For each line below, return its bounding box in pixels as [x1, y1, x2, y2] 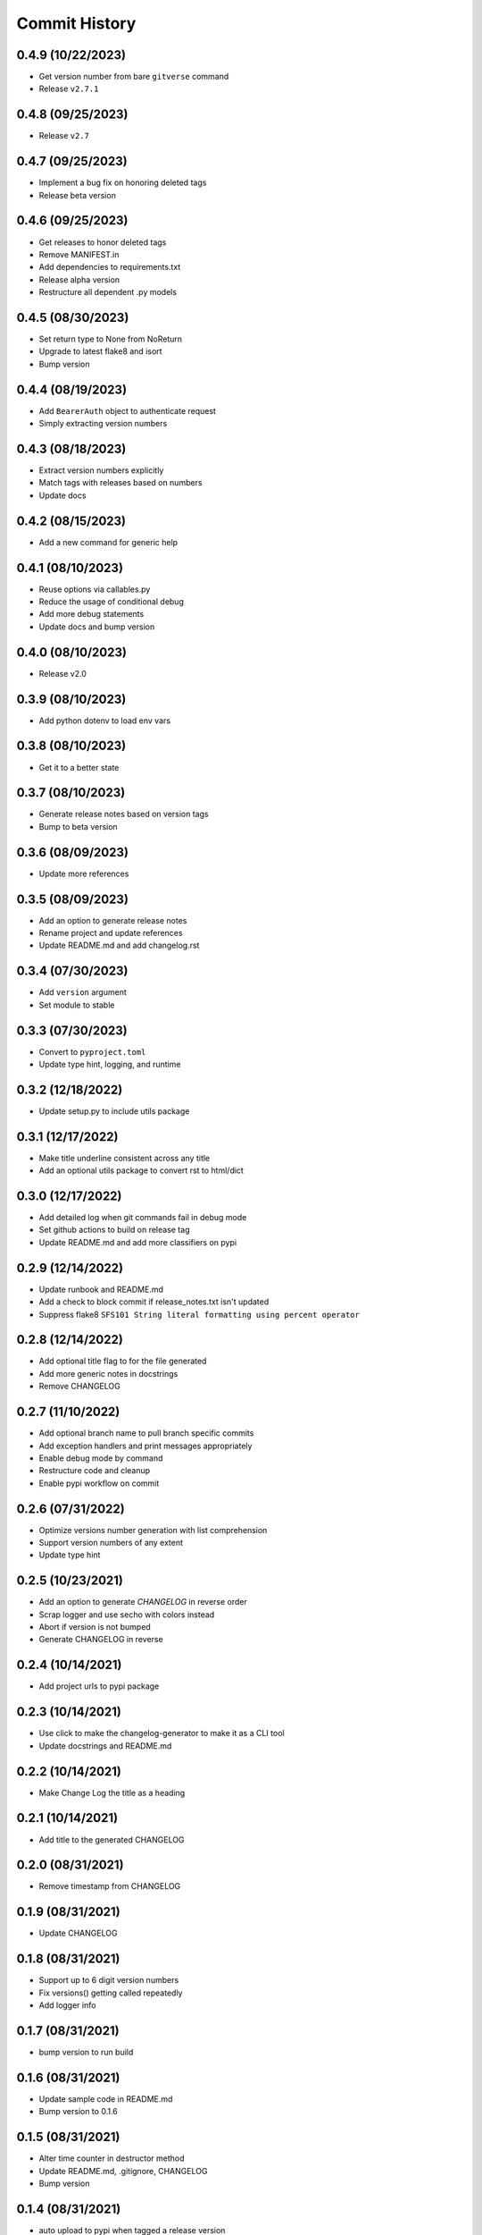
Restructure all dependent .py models [38, 287, 178, 298]
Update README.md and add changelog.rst [38, 940, 200, 951]
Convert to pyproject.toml [38, 1046, 146, 1057]
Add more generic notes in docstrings [38, 1368, 179, 1379]
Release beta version [38, 190, 116, 200]
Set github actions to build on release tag [38, 1225, 190, 1236]
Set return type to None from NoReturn [38, 333, 183, 344]
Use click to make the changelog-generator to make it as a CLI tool [38, 1728, 285, 1739]
